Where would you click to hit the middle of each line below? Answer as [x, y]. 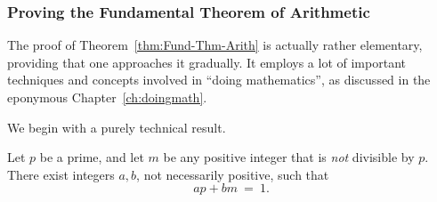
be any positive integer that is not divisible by [289, 157]
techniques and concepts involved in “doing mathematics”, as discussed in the [219, 80]
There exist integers [61, 174]
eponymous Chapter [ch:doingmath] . [107, 97]
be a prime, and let [92, 157]
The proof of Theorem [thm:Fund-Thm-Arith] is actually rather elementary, [215, 45]
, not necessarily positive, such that [233, 174]
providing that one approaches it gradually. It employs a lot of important [206, 62]
